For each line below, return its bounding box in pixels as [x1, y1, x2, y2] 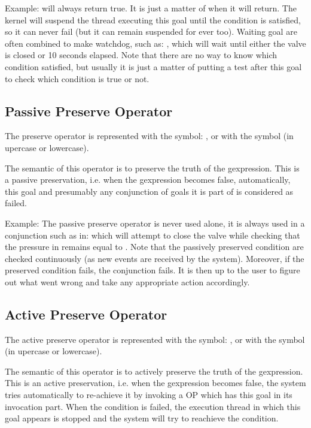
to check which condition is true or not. [5, 72, 150, 85]
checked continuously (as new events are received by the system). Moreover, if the [5, 252, 304, 264]
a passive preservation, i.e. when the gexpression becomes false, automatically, [5, 173, 291, 186]
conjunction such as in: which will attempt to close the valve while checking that [5, 228, 300, 241]
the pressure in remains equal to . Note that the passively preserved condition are [5, 240, 304, 253]
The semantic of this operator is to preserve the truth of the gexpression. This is [5, 161, 300, 174]
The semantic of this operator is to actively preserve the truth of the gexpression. [5, 364, 303, 377]
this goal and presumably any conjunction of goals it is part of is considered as [5, 185, 294, 197]
